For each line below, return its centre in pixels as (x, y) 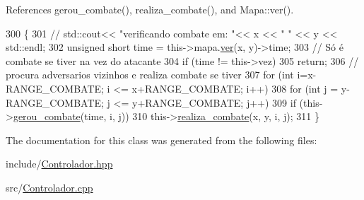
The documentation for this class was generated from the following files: (162, 140)
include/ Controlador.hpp (59, 164)
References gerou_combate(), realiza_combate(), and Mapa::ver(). (150, 9)
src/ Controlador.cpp (49, 187)
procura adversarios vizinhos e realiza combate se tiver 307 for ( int (150, 75)
